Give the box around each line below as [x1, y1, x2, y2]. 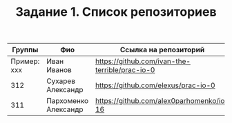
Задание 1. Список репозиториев [15, 4, 217, 20]
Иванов [46, 65, 72, 75]
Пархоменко [46, 96, 89, 106]
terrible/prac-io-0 [95, 65, 155, 75]
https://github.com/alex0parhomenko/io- [95, 96, 230, 106]
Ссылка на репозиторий [119, 45, 205, 55]
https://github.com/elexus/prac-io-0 [95, 80, 215, 90]
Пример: [10, 56, 40, 66]
